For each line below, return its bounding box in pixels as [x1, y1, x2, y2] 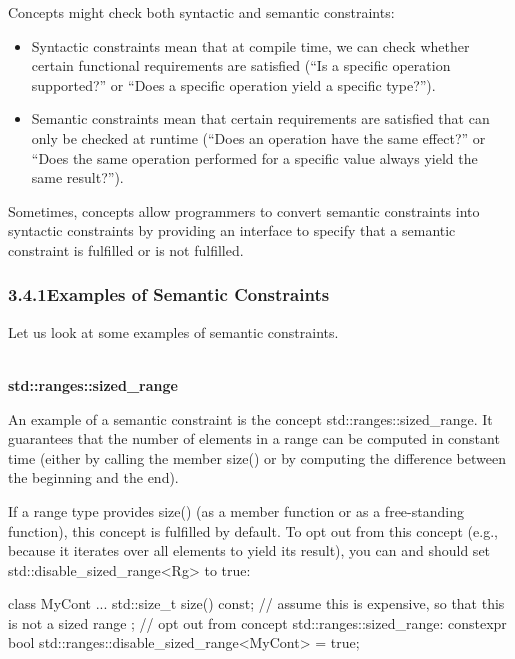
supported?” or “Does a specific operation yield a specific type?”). [31, 74, 436, 95]
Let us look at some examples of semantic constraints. [8, 321, 339, 342]
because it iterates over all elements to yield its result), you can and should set [8, 540, 491, 561]
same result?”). [31, 167, 124, 188]
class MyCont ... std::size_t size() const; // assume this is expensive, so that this [8, 593, 505, 614]
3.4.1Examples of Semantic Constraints [8, 282, 330, 307]
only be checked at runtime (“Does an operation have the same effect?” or [31, 127, 486, 148]
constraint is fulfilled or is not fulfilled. [8, 239, 244, 260]
